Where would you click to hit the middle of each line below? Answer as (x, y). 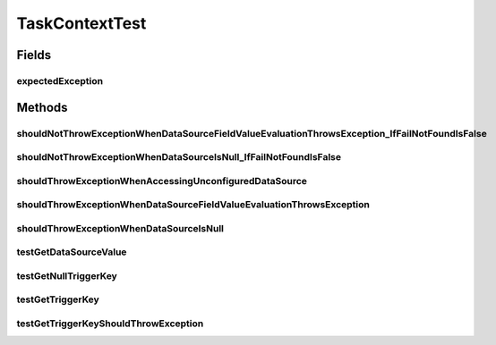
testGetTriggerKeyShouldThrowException (110, 324)
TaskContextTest (81, 23)
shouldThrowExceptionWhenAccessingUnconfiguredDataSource (162, 181)
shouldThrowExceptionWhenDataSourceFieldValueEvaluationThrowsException (193, 205)
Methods (42, 107)
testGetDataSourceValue (72, 252)
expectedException (60, 80)
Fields (34, 55)
